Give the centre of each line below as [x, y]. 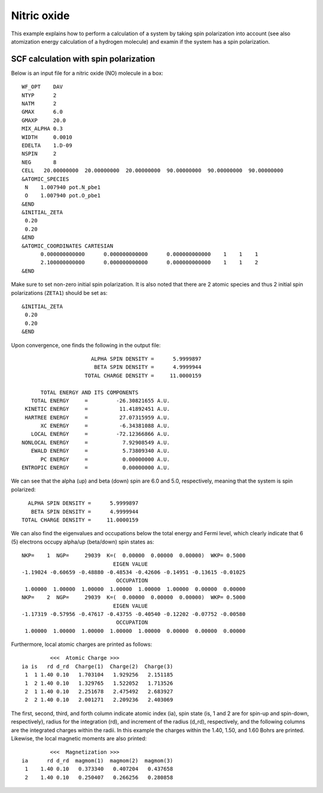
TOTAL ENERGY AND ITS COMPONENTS [89, 392]
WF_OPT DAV [42, 87]
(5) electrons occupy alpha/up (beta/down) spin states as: [83, 542]
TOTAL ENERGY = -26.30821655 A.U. [100, 400]
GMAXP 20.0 [44, 120]
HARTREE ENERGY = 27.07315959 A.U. [97, 417]
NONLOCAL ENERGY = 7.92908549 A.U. [96, 442]
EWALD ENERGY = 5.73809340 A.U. [100, 451]
